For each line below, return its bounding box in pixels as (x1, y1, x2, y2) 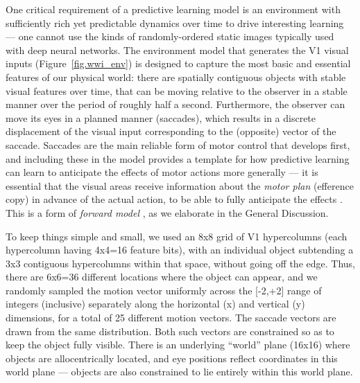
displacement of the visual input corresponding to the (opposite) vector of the (6, 124, 336, 139)
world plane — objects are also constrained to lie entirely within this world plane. (6, 364, 353, 379)
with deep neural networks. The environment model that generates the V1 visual (6, 42, 349, 57)
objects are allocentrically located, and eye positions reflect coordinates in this (6, 350, 338, 365)
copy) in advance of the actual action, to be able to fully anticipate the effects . (6, 192, 343, 206)
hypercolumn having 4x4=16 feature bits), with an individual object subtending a (6, 242, 354, 257)
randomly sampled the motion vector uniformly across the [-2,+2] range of (6, 283, 322, 297)
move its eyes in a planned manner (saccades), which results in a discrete (6, 110, 316, 125)
